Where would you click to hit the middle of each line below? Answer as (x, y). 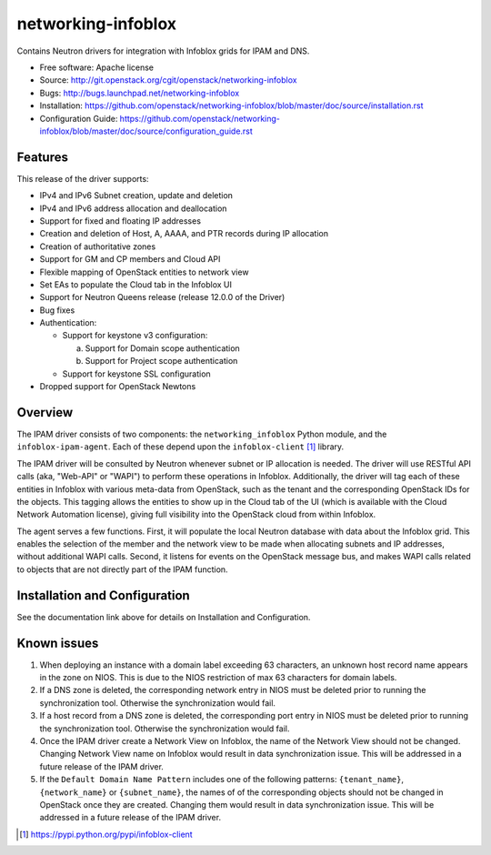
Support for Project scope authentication (161, 361)
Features (42, 157)
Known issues (58, 643)
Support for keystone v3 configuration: (135, 336)
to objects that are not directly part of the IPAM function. (122, 569)
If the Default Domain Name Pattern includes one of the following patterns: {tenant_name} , (222, 780)
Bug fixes (57, 310)
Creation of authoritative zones (98, 246)
